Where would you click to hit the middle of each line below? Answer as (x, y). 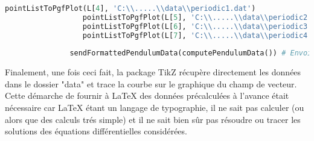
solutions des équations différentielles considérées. (96, 131)
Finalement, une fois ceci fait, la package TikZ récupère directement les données (153, 72)
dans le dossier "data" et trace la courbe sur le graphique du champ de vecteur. (151, 83)
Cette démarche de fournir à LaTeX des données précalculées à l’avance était (147, 96)
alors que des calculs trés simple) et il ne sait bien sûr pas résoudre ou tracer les (153, 119)
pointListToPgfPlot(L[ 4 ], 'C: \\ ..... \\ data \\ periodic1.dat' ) (130, 8)
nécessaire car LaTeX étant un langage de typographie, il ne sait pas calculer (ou (155, 108)
